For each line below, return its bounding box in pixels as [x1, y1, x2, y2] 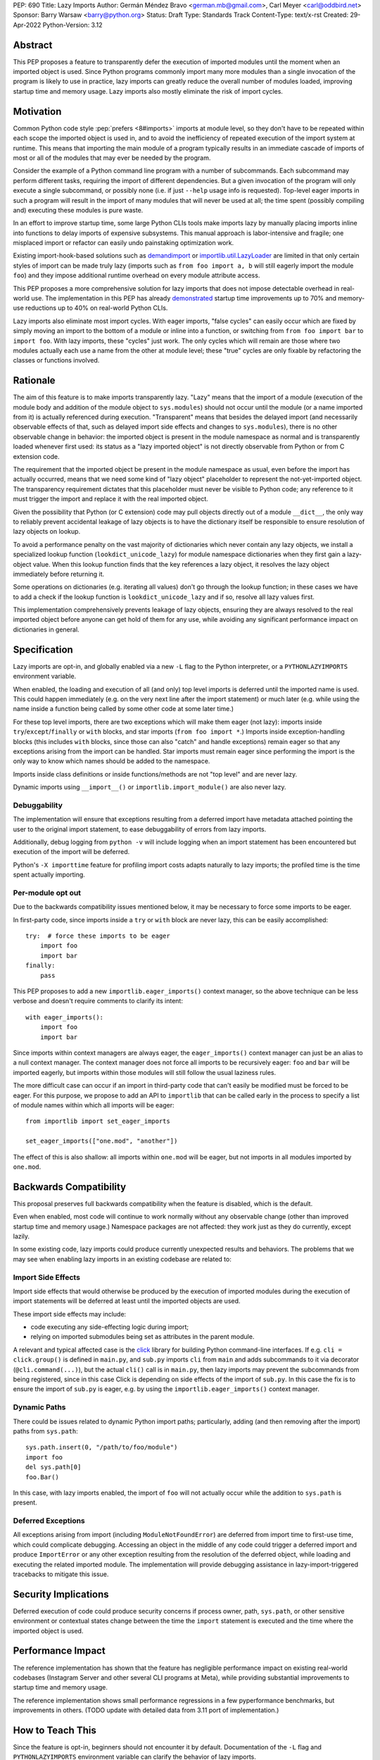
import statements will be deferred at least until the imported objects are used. [13, 1297, 241, 1305]
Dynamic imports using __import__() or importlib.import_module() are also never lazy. [13, 783, 286, 791]
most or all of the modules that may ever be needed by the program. [13, 153, 211, 162]
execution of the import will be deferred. [13, 848, 130, 856]
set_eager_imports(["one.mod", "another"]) [25, 1137, 178, 1145]
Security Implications [13, 1588, 109, 1600]
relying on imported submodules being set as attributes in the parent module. [30, 1333, 255, 1341]
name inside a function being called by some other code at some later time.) [13, 705, 234, 713]
